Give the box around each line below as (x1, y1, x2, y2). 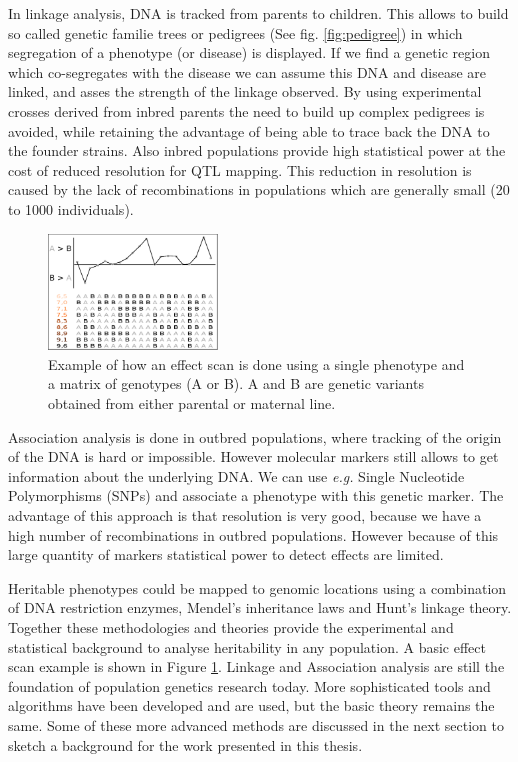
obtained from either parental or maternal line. (48, 393, 336, 414)
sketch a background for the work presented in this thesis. (8, 734, 363, 755)
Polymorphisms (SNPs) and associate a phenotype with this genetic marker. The (8, 485, 504, 506)
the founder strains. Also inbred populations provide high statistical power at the (8, 140, 506, 161)
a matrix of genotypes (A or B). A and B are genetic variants (48, 373, 424, 394)
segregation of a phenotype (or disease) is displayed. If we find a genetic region (8, 42, 490, 63)
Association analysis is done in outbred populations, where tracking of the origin (8, 426, 502, 447)
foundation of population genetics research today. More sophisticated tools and (8, 675, 491, 696)
